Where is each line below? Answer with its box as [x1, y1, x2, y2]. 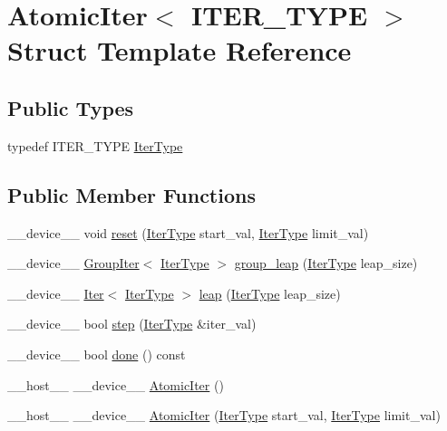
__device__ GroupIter [7, 254, 140, 273]
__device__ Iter [7, 283, 104, 302]
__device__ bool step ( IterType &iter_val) [7, 314, 257, 333]
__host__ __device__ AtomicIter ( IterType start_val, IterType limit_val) [7, 406, 441, 425]
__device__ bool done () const [7, 344, 186, 363]
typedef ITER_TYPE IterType [7, 136, 183, 155]
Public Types [7, 93, 134, 121]
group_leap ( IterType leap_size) [234, 254, 418, 273]
